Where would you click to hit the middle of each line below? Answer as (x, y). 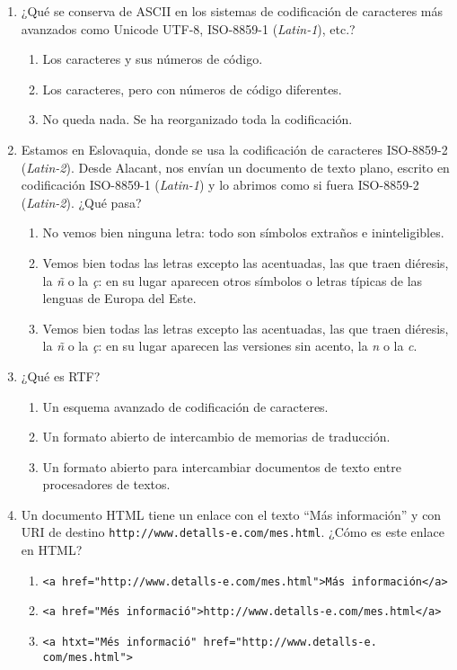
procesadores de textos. (106, 484)
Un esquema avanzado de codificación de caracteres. (185, 406)
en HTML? (52, 550)
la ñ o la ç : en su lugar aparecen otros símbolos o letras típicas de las (233, 280)
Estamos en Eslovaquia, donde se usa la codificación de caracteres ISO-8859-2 (234, 149)
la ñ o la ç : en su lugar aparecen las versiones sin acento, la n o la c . (230, 346)
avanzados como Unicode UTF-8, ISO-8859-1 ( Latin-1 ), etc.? (188, 28)
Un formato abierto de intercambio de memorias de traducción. (216, 437)
